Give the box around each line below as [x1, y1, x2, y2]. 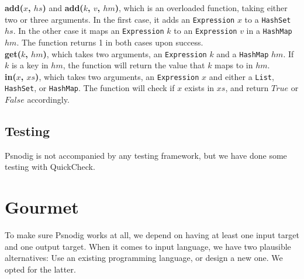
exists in [184, 82, 215, 94]
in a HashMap [246, 25, 292, 37]
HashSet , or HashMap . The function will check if [5, 82, 175, 94]
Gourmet [5, 195, 79, 219]
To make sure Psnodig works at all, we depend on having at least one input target [5, 229, 299, 241]
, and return [225, 82, 269, 94]
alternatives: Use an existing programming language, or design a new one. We [5, 252, 283, 264]
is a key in [11, 59, 49, 71]
